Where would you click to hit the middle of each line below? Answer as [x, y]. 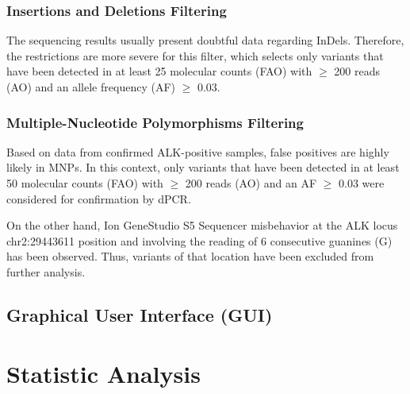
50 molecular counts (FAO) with [85, 183]
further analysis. [46, 271]
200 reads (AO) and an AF [251, 183]
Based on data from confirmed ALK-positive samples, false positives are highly [198, 151]
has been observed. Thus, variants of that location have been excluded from [190, 256]
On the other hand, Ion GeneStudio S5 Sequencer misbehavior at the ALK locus [202, 225]
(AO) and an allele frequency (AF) [91, 87]
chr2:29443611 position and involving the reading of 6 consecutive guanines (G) [199, 240]
